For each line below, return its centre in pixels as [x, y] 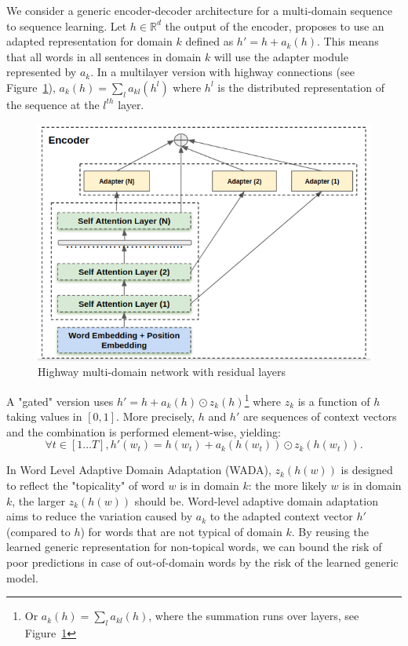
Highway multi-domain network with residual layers [162, 372]
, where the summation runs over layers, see [254, 616]
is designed [367, 470]
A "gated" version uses [60, 401]
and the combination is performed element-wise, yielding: [144, 431]
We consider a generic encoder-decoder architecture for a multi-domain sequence [199, 10]
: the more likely [288, 485]
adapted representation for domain [89, 41]
